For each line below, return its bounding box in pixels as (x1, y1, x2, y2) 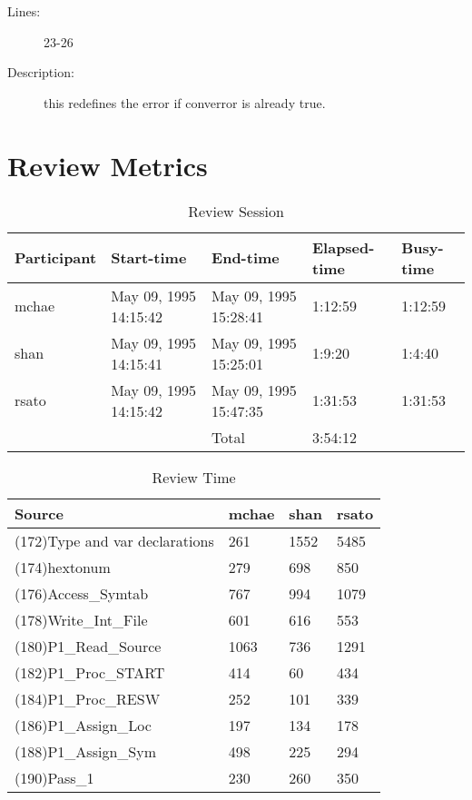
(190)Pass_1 (15, 766, 94, 788)
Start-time (111, 247, 187, 268)
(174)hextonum (15, 556, 111, 578)
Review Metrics (7, 146, 208, 183)
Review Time (152, 466, 236, 488)
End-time (211, 247, 280, 268)
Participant (15, 247, 97, 268)
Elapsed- (311, 236, 375, 258)
